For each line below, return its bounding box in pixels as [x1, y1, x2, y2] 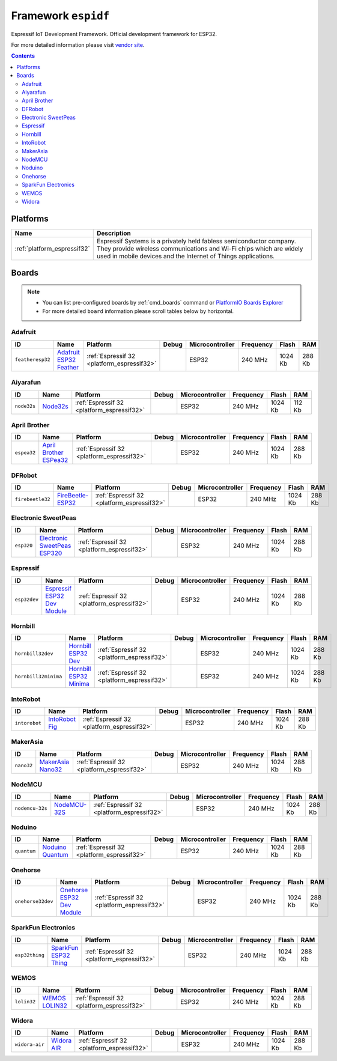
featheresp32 [14, 356, 50, 363]
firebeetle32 [14, 496, 50, 502]
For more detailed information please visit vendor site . [11, 41, 145, 48]
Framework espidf [11, 9, 110, 22]
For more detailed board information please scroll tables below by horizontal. [42, 307, 234, 315]
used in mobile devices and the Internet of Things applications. [96, 252, 275, 260]
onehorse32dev [14, 898, 53, 904]
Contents [11, 52, 35, 59]
